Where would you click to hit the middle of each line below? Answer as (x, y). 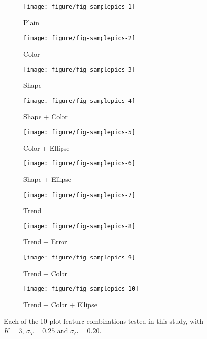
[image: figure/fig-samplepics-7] (80, 195)
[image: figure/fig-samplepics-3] (80, 70)
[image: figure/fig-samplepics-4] (80, 101)
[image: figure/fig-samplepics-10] (81, 289)
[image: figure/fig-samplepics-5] (80, 132)
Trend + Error (45, 242)
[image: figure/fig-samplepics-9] (80, 258)
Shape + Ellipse (47, 179)
